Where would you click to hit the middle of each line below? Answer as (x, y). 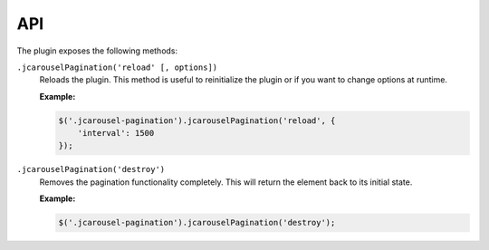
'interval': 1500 (116, 133)
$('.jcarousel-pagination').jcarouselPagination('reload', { (197, 120)
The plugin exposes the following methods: (97, 51)
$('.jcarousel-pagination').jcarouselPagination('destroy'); (197, 223)
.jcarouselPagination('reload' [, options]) (117, 67)
